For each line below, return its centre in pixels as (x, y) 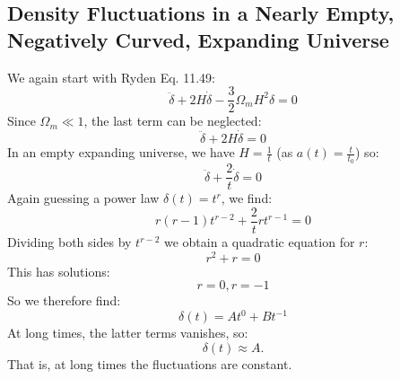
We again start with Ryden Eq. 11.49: (111, 77)
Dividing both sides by (70, 242)
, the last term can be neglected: (173, 121)
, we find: (247, 198)
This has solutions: (59, 271)
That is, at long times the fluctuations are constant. (150, 363)
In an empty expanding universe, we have (121, 152)
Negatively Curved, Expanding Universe (198, 39)
